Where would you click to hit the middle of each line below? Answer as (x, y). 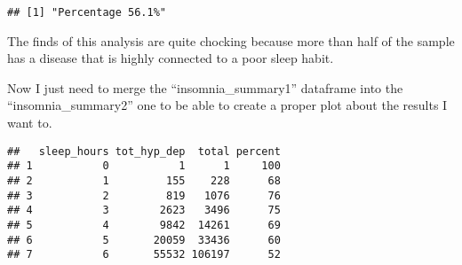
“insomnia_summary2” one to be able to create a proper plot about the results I (227, 105)
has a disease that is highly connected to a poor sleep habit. (171, 58)
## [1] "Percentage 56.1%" (87, 12)
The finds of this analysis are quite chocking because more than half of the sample (231, 40)
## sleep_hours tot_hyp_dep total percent (144, 151)
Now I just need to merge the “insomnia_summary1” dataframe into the (205, 87)
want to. (30, 123)
